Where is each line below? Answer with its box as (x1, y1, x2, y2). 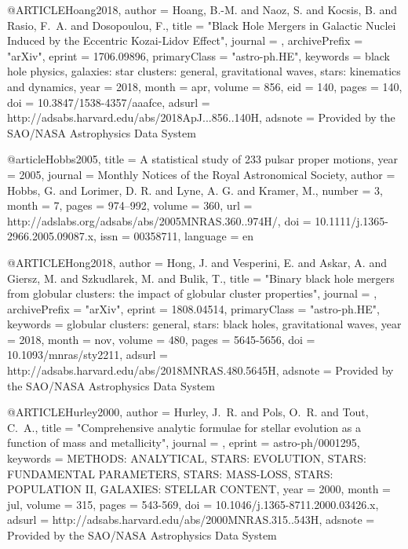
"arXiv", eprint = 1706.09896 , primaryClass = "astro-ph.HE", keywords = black (7, 47, 391, 64)
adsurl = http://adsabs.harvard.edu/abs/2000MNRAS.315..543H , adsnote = (7, 511, 375, 528)
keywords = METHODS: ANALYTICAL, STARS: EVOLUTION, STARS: (7, 450, 366, 467)
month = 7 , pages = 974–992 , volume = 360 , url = (7, 197, 253, 214)
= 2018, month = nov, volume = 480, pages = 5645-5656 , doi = (7, 331, 315, 347)
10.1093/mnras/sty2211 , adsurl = (7, 346, 168, 363)
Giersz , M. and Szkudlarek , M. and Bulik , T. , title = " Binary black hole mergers (7, 269, 395, 286)
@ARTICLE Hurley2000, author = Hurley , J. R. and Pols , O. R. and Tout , (7, 404, 369, 420)
